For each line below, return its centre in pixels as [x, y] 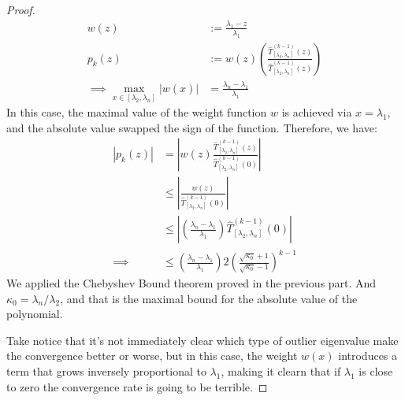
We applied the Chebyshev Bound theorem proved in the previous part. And [191, 283]
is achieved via [317, 112]
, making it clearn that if [281, 371]
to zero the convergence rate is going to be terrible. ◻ [137, 386]
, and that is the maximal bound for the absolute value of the [209, 298]
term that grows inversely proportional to [106, 371]
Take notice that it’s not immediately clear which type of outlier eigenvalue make [202, 340]
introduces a [368, 356]
